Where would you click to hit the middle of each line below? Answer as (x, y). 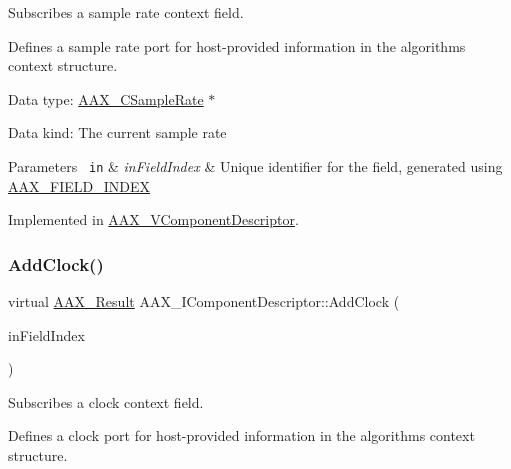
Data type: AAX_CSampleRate (106, 98)
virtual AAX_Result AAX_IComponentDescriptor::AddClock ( (204, 301)
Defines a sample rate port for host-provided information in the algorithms (237, 45)
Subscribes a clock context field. (106, 401)
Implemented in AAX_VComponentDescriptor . (153, 219)
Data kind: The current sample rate (117, 132)
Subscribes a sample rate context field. (126, 12)
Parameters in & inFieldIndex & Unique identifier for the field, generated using (255, 165)
